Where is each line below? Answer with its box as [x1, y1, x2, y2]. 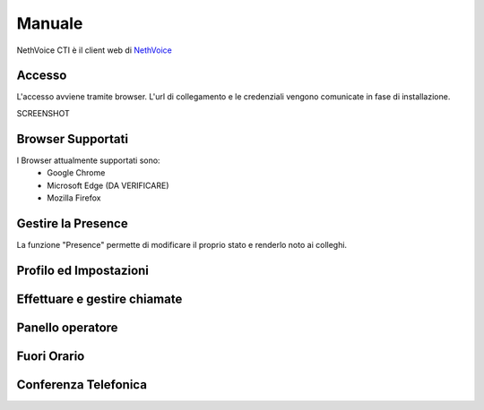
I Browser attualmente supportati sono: [16, 155, 160, 166]
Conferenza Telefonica [16, 377, 148, 392]
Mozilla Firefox [47, 192, 101, 203]
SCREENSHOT [16, 107, 71, 118]
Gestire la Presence [16, 216, 129, 231]
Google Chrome [47, 167, 106, 178]
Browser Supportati [16, 131, 129, 147]
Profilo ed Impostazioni [16, 262, 150, 278]
